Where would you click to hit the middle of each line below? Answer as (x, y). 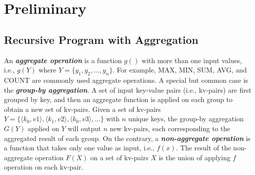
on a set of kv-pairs (119, 157)
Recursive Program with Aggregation (101, 39)
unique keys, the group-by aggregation (186, 119)
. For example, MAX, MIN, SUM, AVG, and (180, 70)
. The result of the (204, 148)
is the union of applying (194, 157)
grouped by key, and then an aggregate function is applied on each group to (118, 99)
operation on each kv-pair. (44, 167)
